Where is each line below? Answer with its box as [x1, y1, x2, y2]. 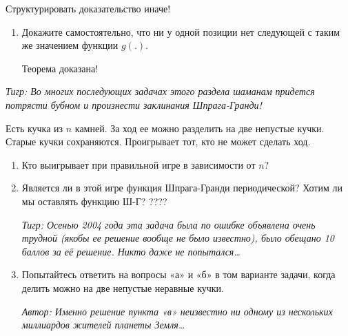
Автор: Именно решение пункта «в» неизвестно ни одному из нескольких [21, 304, 333, 318]
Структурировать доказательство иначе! [6, 1, 171, 15]
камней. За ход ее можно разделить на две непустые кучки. [74, 120, 325, 135]
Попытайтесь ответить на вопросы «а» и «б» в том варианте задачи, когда [21, 267, 336, 282]
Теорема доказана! [21, 61, 99, 75]
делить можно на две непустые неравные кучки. [21, 280, 224, 295]
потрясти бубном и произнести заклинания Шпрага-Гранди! [6, 97, 262, 112]
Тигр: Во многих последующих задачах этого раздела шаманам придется [6, 84, 315, 98]
